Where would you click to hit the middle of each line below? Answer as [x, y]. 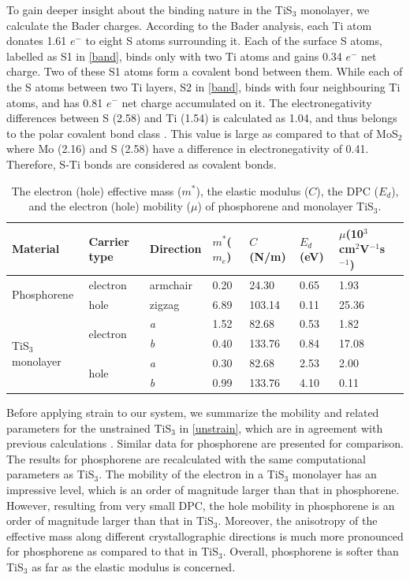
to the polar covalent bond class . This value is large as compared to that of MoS [202, 133]
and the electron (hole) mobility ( [110, 206]
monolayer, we [335, 9]
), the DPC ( [347, 190]
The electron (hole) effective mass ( [97, 190]
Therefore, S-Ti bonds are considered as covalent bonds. [142, 164]
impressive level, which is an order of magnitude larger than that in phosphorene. [203, 490]
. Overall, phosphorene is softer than [311, 551]
